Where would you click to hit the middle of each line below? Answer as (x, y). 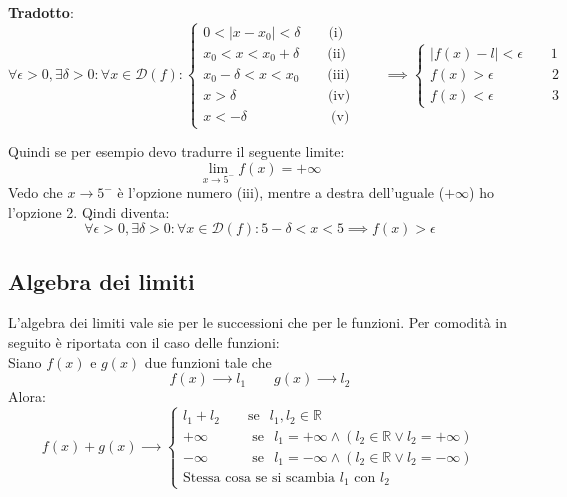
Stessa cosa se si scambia (259, 477)
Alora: (27, 396)
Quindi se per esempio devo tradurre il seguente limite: (176, 151)
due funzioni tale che (208, 361)
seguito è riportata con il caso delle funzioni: (144, 342)
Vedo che (35, 192)
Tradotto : (41, 12)
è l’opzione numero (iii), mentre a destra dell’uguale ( (281, 192)
